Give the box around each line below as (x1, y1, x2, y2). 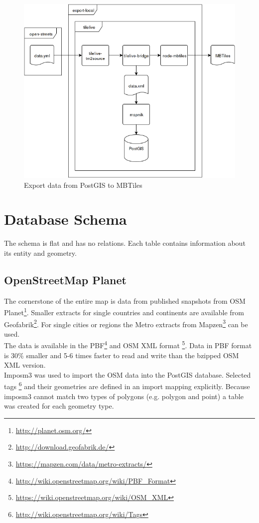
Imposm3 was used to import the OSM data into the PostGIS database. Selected (4, 369, 251, 380)
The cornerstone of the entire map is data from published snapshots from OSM (4, 295, 246, 306)
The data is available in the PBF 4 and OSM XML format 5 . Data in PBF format (4, 339, 252, 351)
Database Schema (4, 209, 127, 229)
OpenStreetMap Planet (4, 272, 127, 287)
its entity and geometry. (4, 247, 77, 258)
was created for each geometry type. (4, 401, 114, 411)
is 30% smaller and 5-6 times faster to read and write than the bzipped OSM (4, 350, 239, 360)
